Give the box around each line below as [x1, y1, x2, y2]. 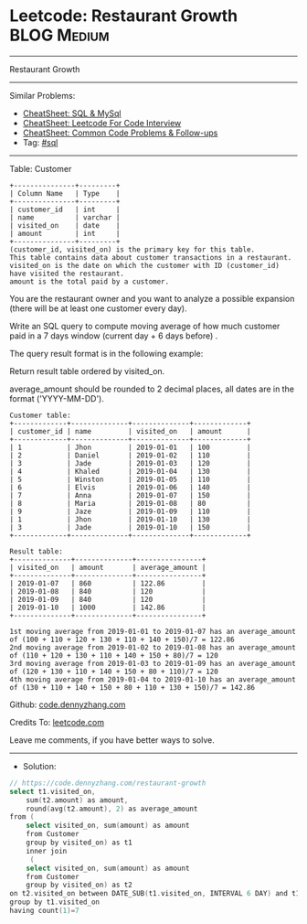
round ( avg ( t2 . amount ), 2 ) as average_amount [26, 804, 198, 813]
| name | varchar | [9, 212, 121, 222]
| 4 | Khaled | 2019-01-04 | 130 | [9, 467, 251, 476]
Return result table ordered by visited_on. [9, 365, 165, 376]
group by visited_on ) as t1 [26, 838, 132, 847]
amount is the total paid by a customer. [9, 276, 170, 286]
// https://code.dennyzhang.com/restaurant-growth [9, 779, 206, 788]
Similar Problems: [9, 90, 76, 101]
